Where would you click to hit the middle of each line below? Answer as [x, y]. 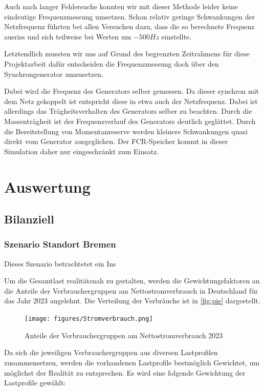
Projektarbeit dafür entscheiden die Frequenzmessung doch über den [112, 63]
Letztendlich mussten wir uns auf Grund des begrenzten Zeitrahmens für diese [127, 54]
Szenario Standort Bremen [60, 244]
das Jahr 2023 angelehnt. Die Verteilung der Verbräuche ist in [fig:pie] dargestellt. [132, 301]
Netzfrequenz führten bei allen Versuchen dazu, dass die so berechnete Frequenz [129, 26]
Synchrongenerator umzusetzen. [54, 74]
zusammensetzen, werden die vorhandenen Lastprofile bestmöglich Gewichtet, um [132, 362]
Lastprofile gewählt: [35, 383]
